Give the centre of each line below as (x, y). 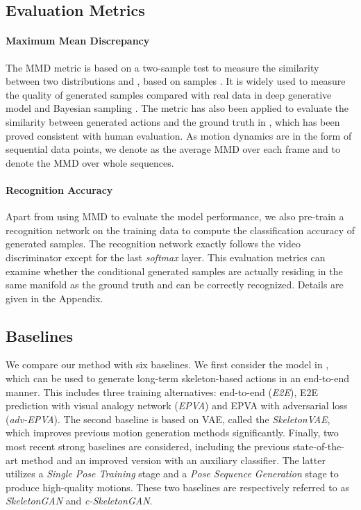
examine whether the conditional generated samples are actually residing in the (174, 271)
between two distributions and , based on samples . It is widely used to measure (176, 81)
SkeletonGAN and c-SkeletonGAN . (79, 501)
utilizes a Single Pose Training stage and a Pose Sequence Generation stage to (172, 474)
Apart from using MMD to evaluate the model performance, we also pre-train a (175, 216)
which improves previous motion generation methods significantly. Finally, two (172, 433)
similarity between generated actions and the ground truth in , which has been (173, 121)
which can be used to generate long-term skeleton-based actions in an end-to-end (178, 378)
